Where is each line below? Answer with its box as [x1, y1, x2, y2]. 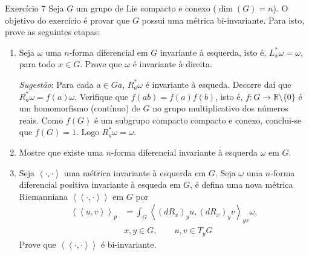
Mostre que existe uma [19, 145, 103, 158]
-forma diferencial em [69, 45, 148, 58]
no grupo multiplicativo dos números [152, 102, 288, 114]
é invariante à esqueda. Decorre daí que [145, 78, 291, 90]
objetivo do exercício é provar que [5, 13, 130, 26]
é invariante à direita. [132, 58, 212, 70]
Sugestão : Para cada [19, 78, 94, 90]
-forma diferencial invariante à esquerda [111, 145, 258, 158]
